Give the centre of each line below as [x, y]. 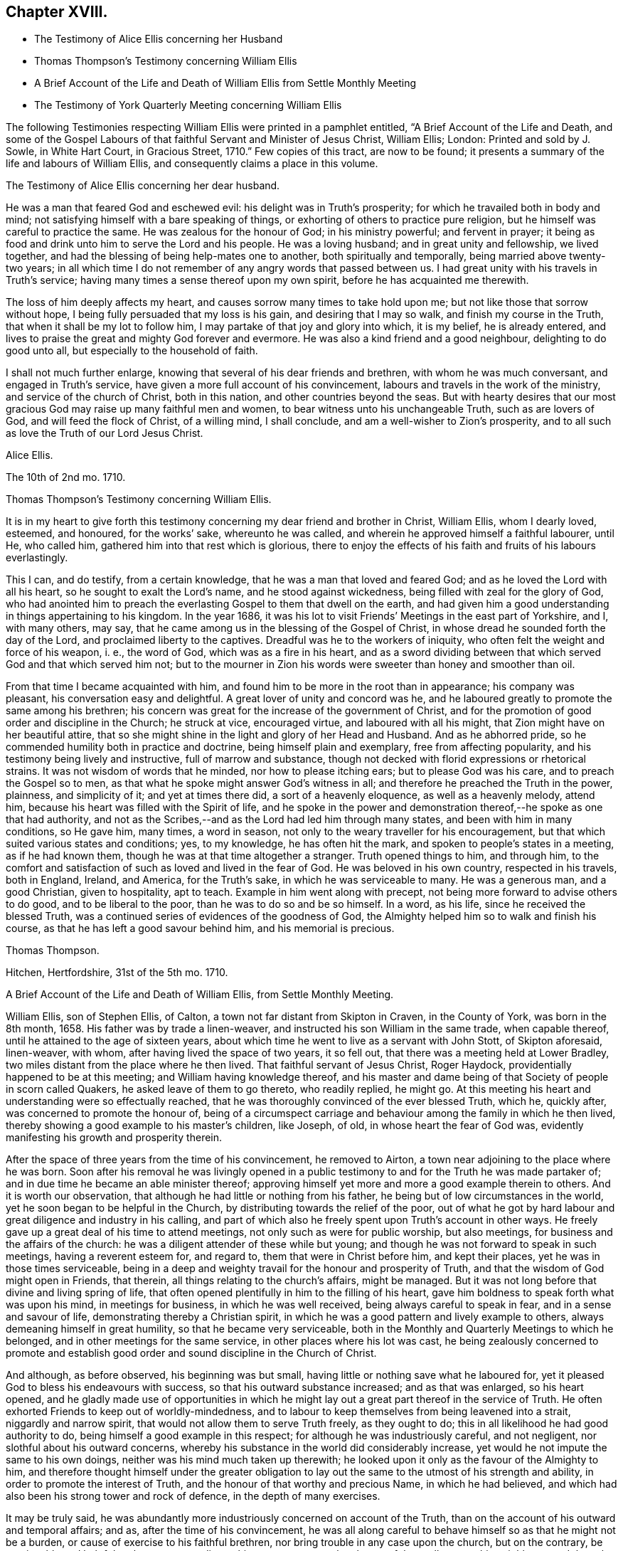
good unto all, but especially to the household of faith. [132, 351]
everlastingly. [37, 558]
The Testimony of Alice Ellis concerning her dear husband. [143, 186]
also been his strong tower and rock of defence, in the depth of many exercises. [193, 1496]
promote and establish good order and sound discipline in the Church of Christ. [191, 1353]
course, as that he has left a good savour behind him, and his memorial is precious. [200, 928]
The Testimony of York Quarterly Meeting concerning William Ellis [188, 105]
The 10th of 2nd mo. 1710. [66, 477]
